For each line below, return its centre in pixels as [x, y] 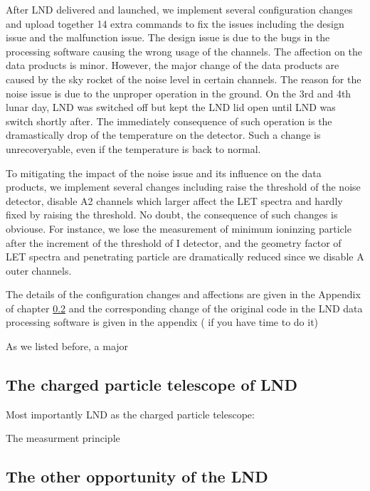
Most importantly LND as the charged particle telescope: [130, 414]
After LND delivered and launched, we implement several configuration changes [179, 9]
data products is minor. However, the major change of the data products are [173, 65]
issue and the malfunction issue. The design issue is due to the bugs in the [168, 37]
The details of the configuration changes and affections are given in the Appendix [183, 294]
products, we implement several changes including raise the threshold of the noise [183, 187]
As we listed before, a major [67, 346]
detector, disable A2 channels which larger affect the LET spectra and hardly [174, 200]
